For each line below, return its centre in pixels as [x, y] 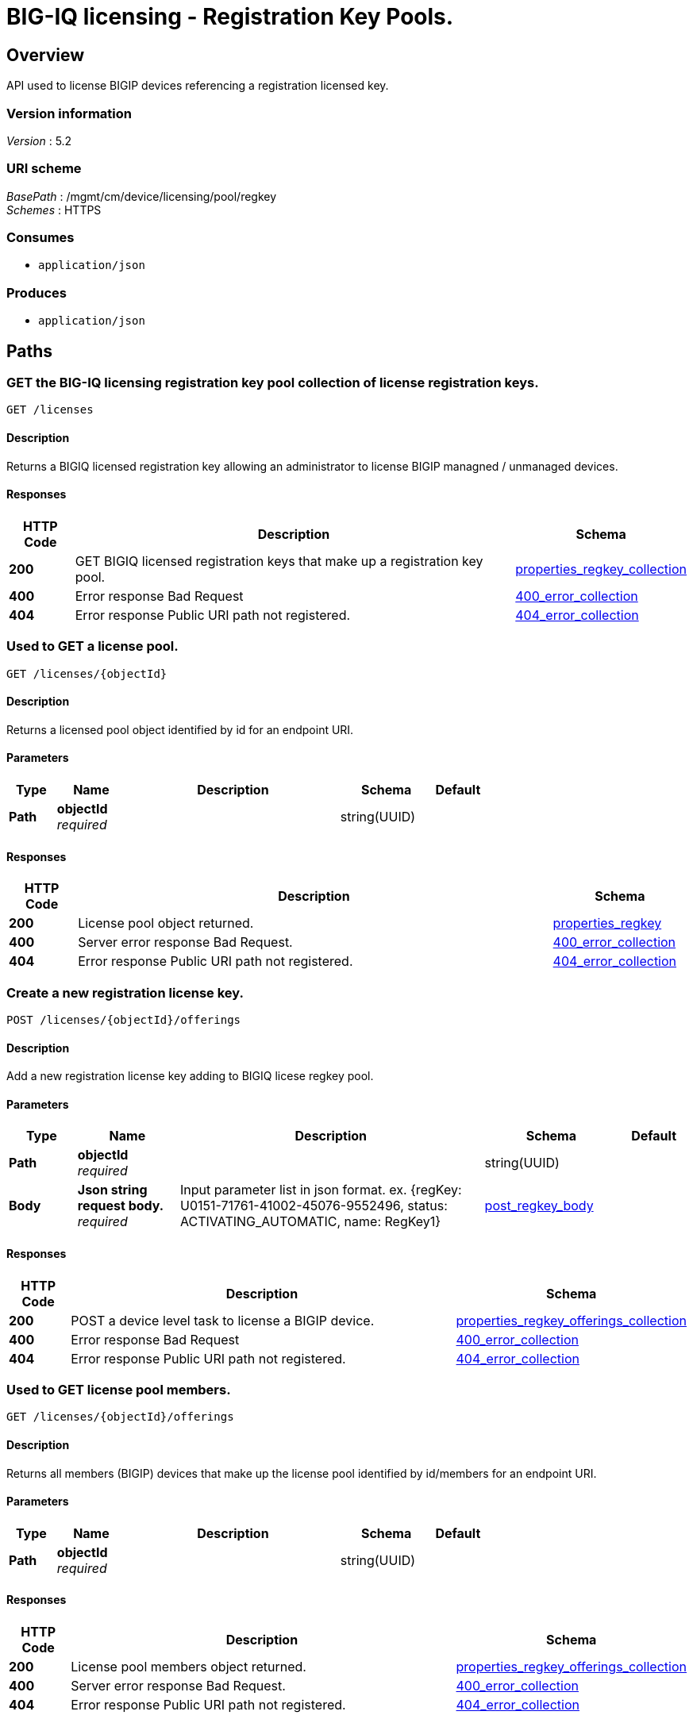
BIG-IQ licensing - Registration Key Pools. [230, 17]
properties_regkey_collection [601, 569]
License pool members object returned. [189, 1667]
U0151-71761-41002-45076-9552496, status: [314, 1206]
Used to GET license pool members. [119, 1390]
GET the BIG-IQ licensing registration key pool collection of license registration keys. [273, 383]
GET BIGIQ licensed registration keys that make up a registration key [279, 561]
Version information [69, 113]
